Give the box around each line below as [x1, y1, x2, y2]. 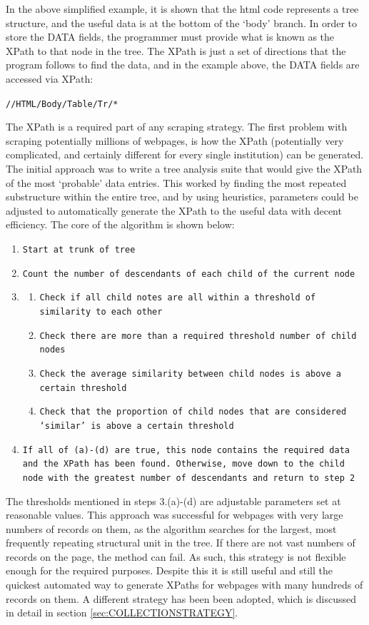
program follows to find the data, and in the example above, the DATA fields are [6, 57, 360, 72]
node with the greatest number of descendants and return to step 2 [22, 472, 355, 483]
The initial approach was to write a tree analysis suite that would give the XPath [6, 161, 363, 176]
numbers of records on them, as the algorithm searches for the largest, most [6, 521, 337, 536]
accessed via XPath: [6, 71, 93, 86]
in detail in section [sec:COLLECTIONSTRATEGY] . [6, 605, 238, 620]
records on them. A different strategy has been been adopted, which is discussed [6, 591, 357, 606]
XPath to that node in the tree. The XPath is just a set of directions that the [6, 43, 346, 58]
